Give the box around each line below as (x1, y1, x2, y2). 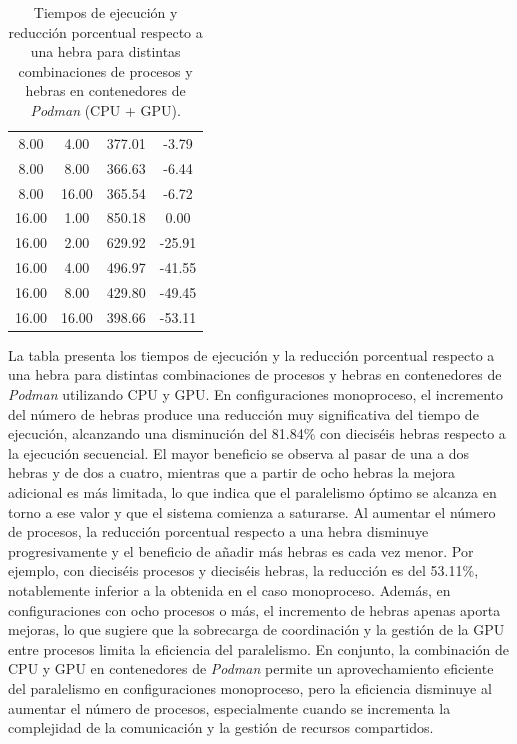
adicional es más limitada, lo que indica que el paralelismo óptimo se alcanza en (8, 481, 497, 502)
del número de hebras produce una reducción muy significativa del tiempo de (8, 403, 479, 424)
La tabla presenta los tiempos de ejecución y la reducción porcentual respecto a (8, 344, 495, 365)
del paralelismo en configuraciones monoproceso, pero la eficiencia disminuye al (8, 677, 492, 698)
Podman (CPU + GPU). (30, 99, 181, 120)
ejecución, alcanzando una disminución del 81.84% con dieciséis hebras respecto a (8, 423, 506, 444)
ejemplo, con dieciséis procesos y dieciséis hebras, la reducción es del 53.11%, (8, 560, 479, 581)
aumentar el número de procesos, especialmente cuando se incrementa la (8, 697, 451, 718)
